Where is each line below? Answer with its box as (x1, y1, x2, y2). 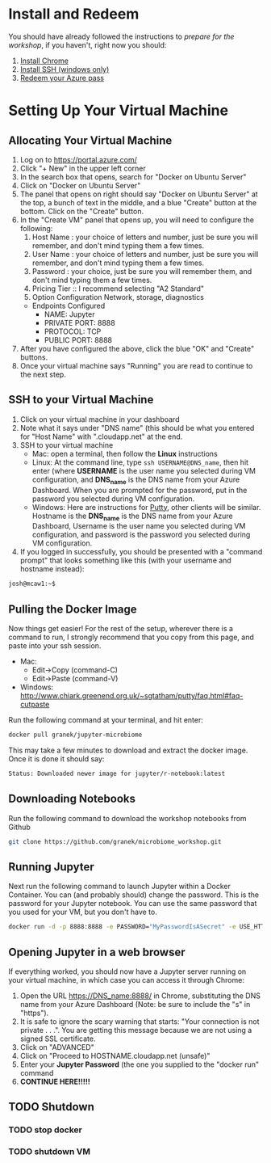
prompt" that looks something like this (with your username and (19, 555, 231, 566)
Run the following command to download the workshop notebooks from (8, 813, 248, 823)
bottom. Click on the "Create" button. (19, 206, 144, 216)
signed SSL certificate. (19, 1034, 96, 1043)
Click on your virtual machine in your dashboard (19, 414, 180, 424)
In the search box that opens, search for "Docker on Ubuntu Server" (19, 171, 247, 182)
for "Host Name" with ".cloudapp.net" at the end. (19, 432, 183, 441)
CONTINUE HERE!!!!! (19, 1077, 90, 1086)
